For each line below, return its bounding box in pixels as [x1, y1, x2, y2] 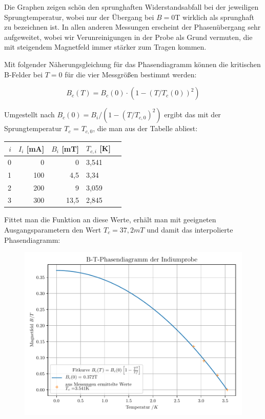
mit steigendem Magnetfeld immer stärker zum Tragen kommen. [4, 41, 207, 52]
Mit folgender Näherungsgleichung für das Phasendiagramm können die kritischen [4, 58, 261, 69]
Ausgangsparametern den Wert [4, 224, 101, 235]
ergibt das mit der [164, 109, 221, 120]
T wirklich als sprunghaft [175, 11, 254, 22]
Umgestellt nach [4, 109, 55, 120]
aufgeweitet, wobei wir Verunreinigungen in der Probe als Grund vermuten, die [4, 31, 253, 42]
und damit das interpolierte [147, 224, 233, 235]
